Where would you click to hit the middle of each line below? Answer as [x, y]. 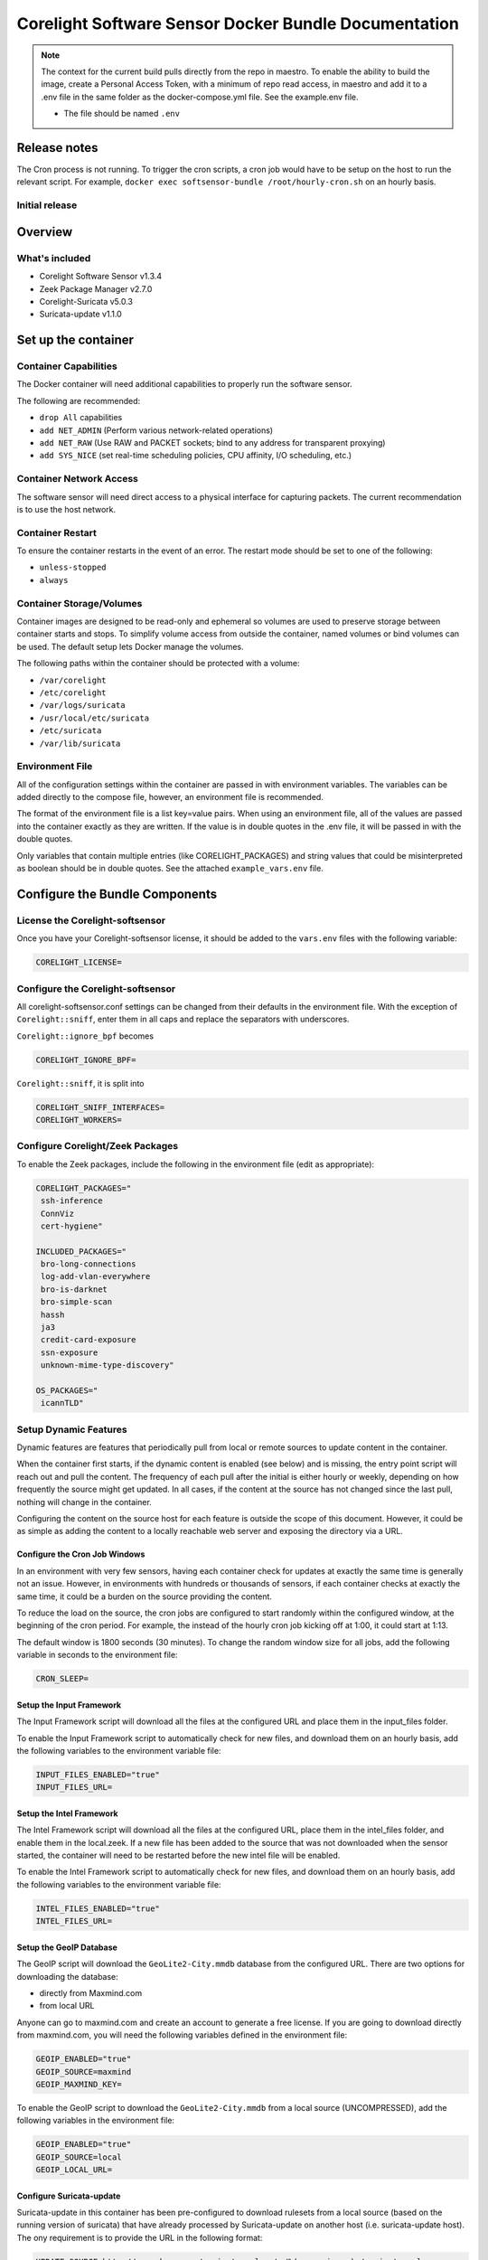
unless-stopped [73, 568]
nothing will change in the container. [84, 1502]
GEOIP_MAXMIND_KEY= [79, 2084]
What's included [54, 258]
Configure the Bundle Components [117, 894]
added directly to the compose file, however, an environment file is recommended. [170, 797]
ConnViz [58, 1213]
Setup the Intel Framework [67, 1813]
